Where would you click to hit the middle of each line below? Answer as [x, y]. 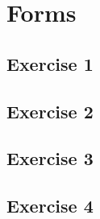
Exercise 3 [50, 158]
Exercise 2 [50, 111]
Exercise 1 [50, 63]
